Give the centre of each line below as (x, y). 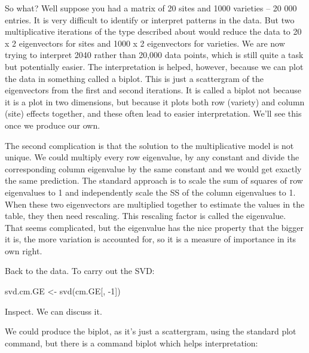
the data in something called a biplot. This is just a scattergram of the (134, 78)
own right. (24, 250)
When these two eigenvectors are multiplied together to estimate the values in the (155, 204)
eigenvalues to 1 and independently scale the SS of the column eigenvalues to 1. (150, 192)
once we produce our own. (53, 125)
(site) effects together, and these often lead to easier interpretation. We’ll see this (153, 113)
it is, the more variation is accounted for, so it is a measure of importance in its (151, 239)
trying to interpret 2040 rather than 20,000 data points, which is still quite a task (154, 55)
